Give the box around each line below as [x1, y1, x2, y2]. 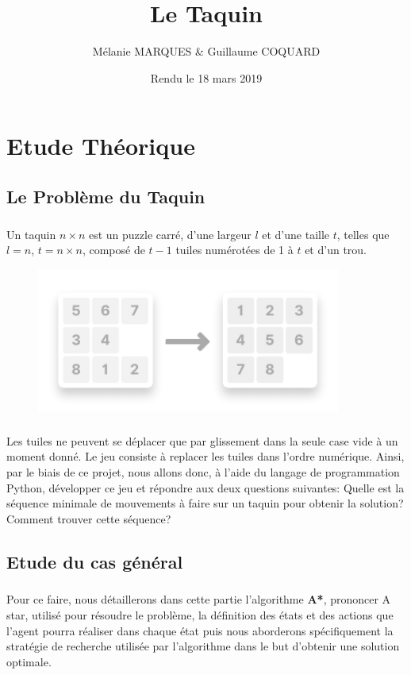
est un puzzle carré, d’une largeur [88, 226, 252, 242]
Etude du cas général [6, 549, 183, 573]
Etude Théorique [6, 129, 195, 162]
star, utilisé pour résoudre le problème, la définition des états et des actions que [6, 607, 394, 623]
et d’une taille [262, 226, 330, 242]
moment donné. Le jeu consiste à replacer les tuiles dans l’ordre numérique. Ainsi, [6, 448, 405, 465]
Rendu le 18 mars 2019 [150, 69, 263, 86]
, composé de [82, 241, 145, 258]
